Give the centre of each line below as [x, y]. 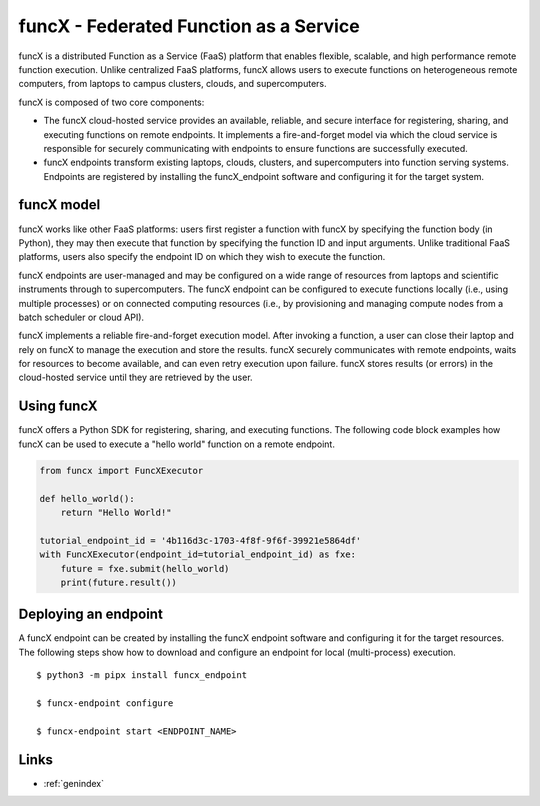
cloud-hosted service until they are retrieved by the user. [136, 377]
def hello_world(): [87, 498]
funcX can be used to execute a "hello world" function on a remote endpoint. [176, 444]
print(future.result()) [118, 582]
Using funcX [58, 406]
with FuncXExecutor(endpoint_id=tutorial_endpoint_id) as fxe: [198, 554]
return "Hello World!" [116, 512]
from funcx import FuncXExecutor [121, 470]
